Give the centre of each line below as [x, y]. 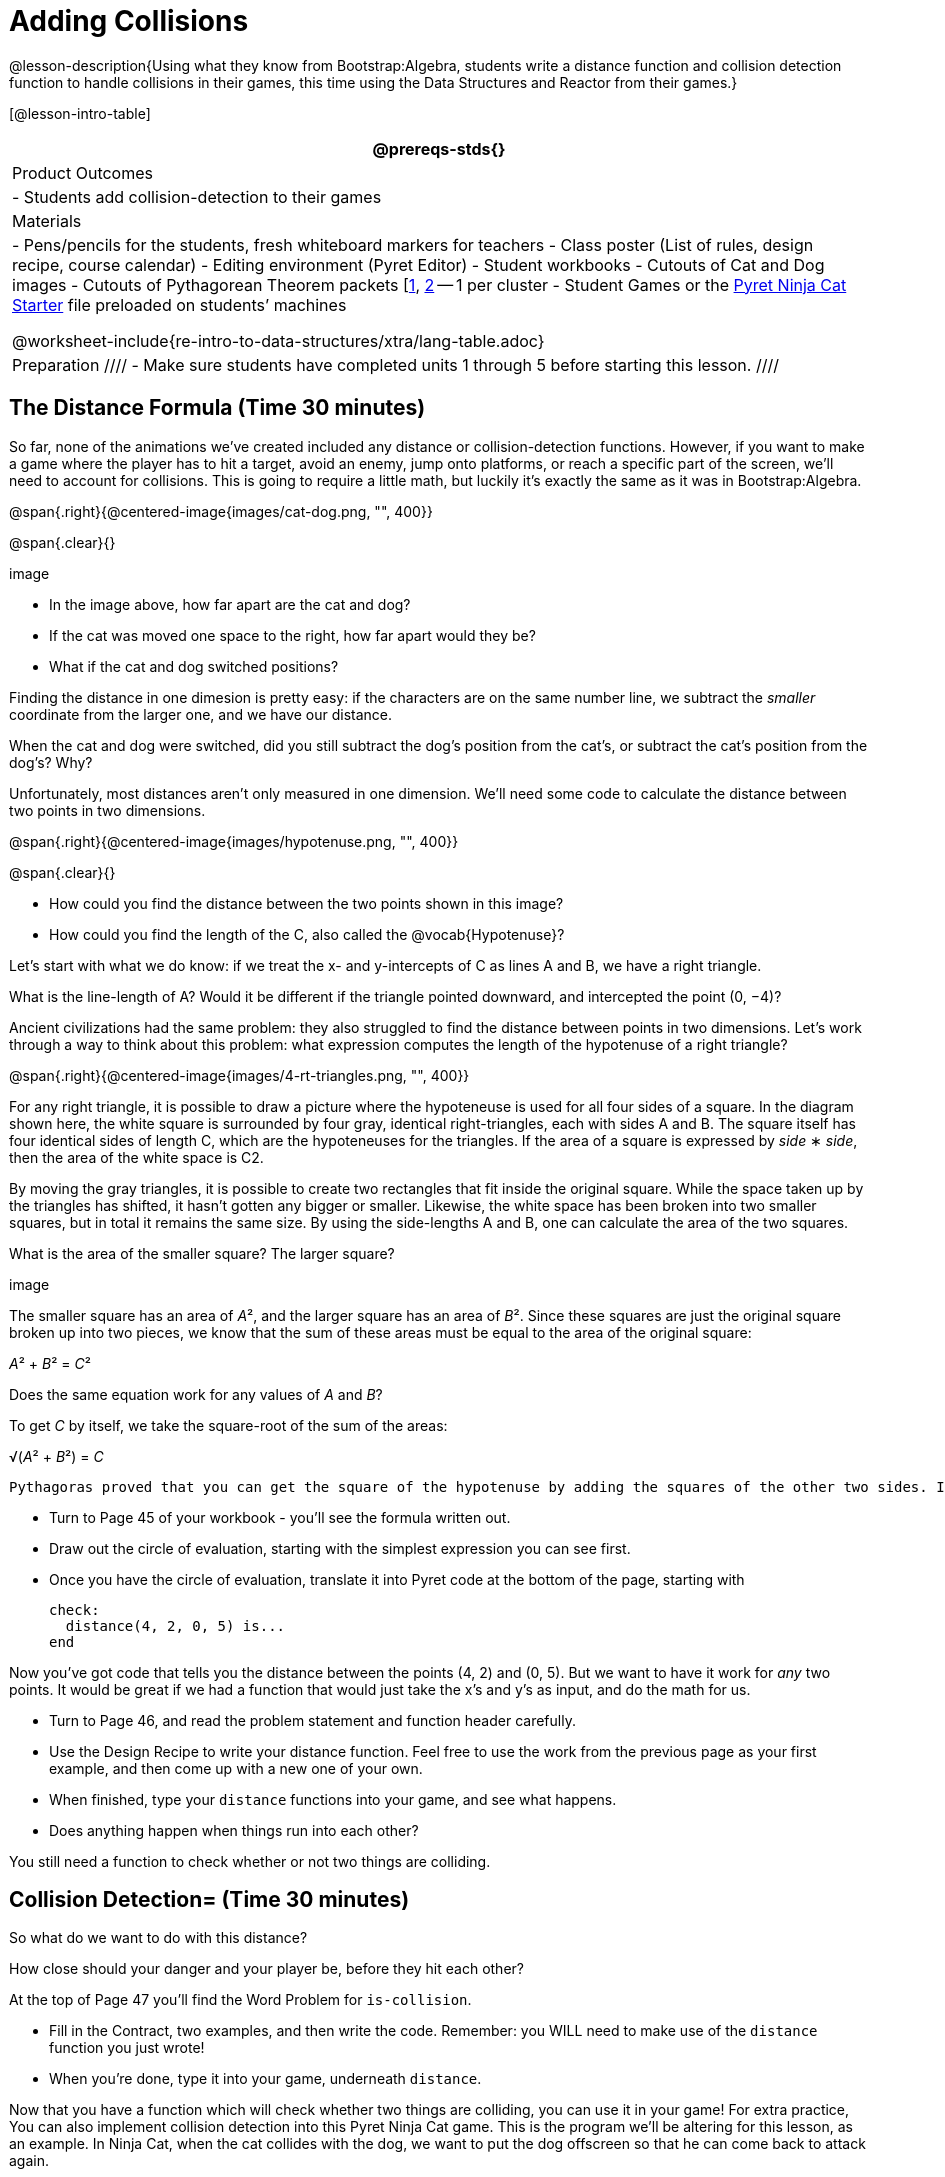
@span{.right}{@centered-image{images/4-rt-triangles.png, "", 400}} [239, 1075]
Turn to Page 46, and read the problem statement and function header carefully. [312, 1720]
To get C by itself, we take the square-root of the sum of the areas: [228, 1425]
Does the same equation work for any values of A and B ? [196, 1394]
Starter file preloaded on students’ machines [179, 304]
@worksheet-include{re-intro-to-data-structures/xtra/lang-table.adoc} [278, 340]
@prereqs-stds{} [439, 148]
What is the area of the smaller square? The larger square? [202, 1253]
